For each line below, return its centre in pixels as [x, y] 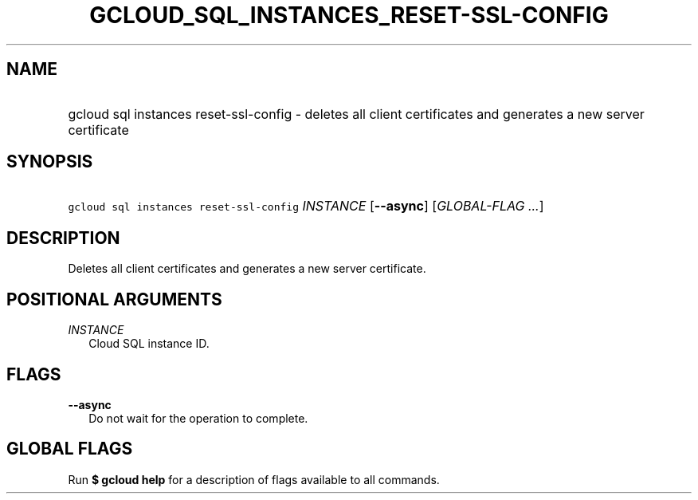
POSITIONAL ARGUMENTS [114, 299]
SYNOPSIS [50, 162]
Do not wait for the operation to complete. [198, 418]
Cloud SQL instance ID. [149, 344]
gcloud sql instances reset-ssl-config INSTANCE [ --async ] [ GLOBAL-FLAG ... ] [306, 206]
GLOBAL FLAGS [70, 449]
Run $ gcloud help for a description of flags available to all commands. [254, 479]
